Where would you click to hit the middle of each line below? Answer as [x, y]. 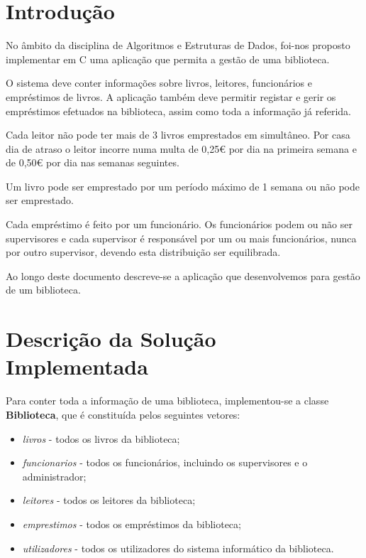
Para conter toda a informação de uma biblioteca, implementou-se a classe [167, 401]
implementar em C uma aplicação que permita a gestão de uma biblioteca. [168, 59]
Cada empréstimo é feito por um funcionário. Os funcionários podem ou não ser [179, 224]
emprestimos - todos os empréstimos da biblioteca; [132, 524]
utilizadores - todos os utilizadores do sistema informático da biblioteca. [178, 548]
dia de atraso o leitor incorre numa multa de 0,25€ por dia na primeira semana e [181, 148]
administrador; [54, 476]
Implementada [77, 366]
